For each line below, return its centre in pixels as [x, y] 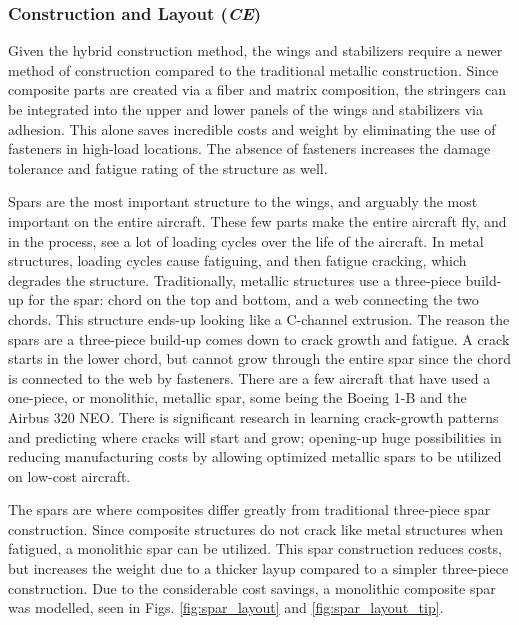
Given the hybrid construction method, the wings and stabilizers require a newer [255, 50]
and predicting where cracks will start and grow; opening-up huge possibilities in [255, 436]
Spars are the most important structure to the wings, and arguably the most [243, 201]
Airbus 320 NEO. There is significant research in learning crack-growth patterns [253, 416]
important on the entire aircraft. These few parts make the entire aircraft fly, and [257, 220]
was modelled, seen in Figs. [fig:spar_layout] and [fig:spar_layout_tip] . [226, 607]
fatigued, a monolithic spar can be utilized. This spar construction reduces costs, [255, 548]
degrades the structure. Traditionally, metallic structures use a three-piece [234, 279]
